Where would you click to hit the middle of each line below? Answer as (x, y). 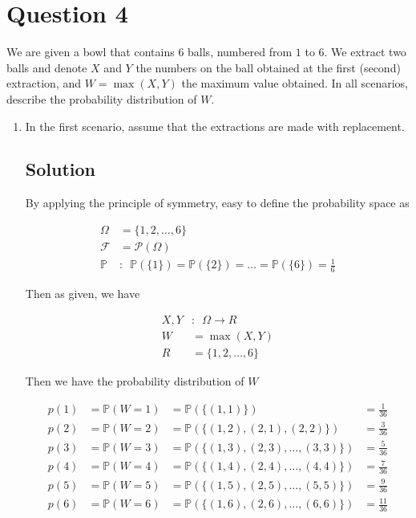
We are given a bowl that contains (91, 52)
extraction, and (44, 83)
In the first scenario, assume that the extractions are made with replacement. (215, 126)
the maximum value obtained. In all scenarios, (295, 83)
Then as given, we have (83, 294)
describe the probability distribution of (102, 98)
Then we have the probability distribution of (135, 381)
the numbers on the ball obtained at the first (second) (268, 67)
